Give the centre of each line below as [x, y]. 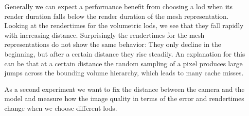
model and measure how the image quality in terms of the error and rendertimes [124, 98]
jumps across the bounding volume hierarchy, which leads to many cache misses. [124, 73]
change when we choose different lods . [61, 108]
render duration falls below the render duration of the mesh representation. [116, 16]
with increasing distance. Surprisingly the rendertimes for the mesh [105, 35]
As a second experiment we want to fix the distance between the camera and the [124, 89]
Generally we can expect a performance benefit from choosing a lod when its [119, 6]
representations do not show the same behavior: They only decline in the [113, 44]
